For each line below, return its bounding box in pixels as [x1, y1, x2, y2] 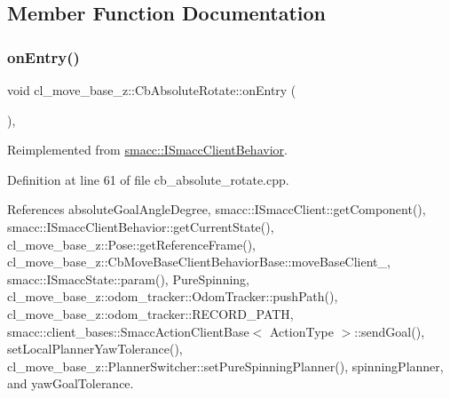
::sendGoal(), [354, 322, 425, 340]
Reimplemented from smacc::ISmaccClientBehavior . [7, 140, 288, 159]
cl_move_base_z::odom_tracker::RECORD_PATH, [7, 304, 294, 322]
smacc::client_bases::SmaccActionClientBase [7, 322, 249, 340]
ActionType [270, 322, 334, 340]
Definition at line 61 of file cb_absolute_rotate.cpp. [7, 170, 289, 188]
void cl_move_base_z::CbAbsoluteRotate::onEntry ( [7, 81, 296, 99]
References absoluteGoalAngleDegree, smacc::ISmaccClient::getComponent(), [7, 200, 426, 219]
